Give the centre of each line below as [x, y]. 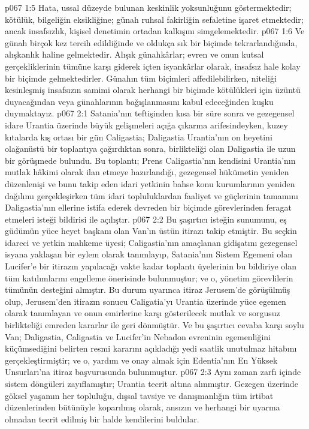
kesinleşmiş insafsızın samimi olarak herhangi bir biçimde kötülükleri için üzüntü [153, 90]
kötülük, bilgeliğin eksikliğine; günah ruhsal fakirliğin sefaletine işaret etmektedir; [154, 19]
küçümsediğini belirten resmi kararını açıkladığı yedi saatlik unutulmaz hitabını [151, 348]
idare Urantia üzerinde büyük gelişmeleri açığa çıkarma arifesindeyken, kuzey [146, 124]
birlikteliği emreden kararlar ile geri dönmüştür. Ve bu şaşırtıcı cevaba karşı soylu [154, 325]
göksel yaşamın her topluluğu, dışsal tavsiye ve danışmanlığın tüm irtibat [139, 395]
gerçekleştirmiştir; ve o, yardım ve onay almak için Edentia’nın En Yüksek [141, 360]
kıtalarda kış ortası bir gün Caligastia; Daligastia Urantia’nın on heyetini [139, 136]
